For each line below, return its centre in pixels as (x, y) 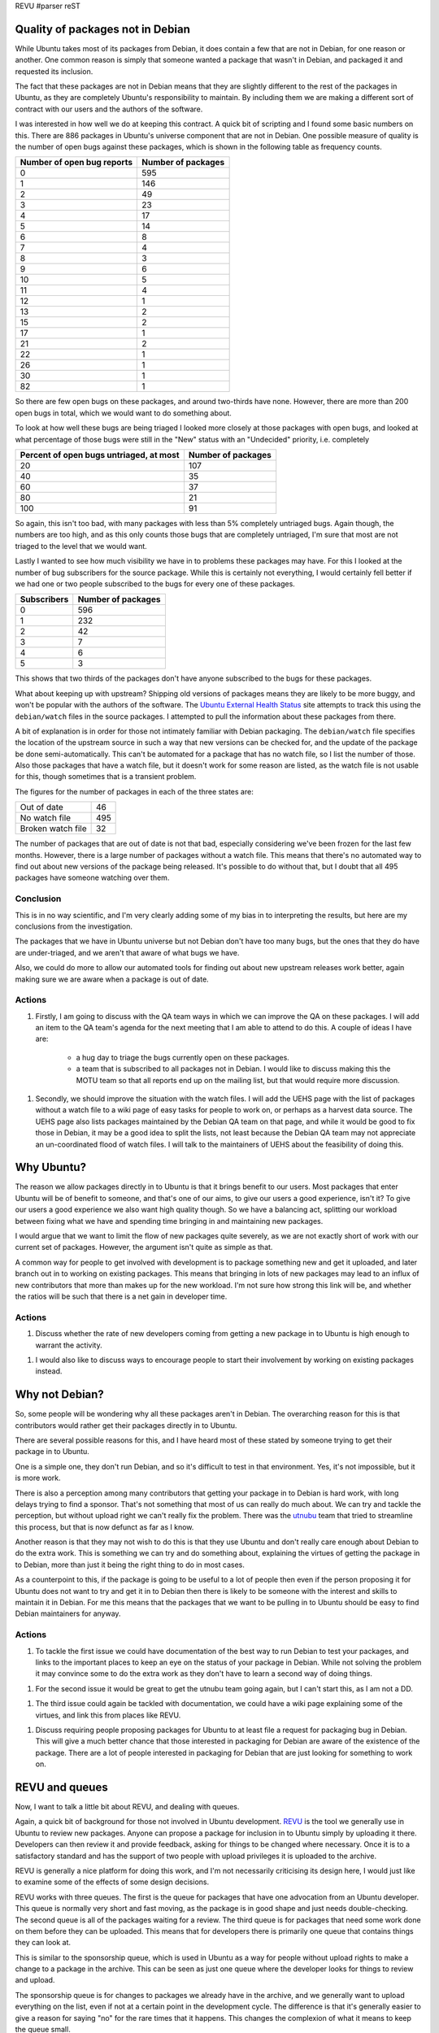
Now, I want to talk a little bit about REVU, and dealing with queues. (127, 1807)
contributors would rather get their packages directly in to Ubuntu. (126, 1425)
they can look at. (43, 1943)
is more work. (38, 1478)
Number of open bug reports (76, 163)
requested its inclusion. (54, 71)
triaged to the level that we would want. (81, 546)
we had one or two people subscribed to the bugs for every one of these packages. (155, 583)
